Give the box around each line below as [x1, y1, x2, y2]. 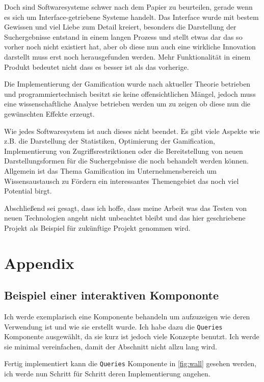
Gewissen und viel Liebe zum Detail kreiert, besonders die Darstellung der [4, 21, 236, 32]
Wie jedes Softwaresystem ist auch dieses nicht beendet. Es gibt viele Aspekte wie [4, 125, 260, 136]
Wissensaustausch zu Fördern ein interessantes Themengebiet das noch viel [4, 175, 239, 186]
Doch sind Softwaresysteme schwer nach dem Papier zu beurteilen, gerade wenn [4, 2, 253, 12]
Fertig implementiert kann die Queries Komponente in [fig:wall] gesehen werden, [4, 358, 257, 369]
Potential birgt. [4, 185, 52, 196]
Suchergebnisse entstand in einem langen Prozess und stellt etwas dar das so [4, 31, 243, 42]
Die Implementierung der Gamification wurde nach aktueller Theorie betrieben [4, 78, 251, 89]
